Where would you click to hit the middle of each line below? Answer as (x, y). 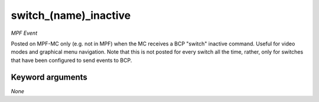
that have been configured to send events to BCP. (71, 60)
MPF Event (24, 33)
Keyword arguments (49, 77)
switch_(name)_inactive (71, 15)
